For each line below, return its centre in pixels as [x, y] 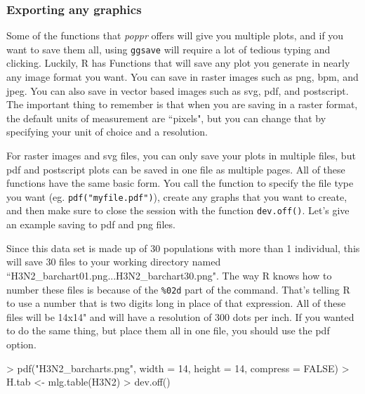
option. [21, 344]
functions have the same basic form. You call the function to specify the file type [180, 183]
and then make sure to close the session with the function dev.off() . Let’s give [178, 210]
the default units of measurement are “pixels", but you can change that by [166, 118]
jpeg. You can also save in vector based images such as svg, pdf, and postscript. [178, 90]
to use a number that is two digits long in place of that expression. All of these [176, 303]
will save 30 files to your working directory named [114, 262]
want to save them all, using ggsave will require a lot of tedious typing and [168, 49]
